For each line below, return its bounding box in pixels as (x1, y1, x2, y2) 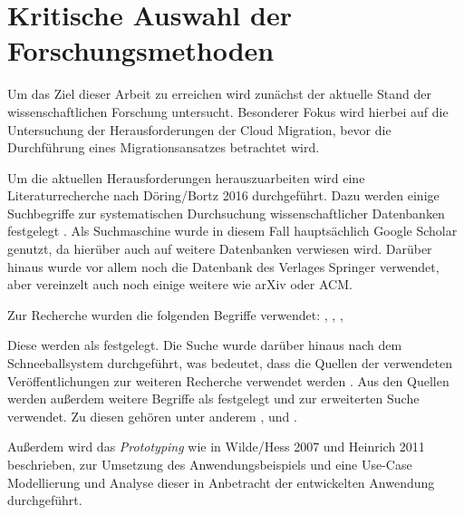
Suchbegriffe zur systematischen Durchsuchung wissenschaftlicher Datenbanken (7, 203, 445, 222)
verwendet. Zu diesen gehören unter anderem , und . (7, 406, 297, 425)
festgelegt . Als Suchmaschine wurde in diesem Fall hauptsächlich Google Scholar (7, 221, 458, 240)
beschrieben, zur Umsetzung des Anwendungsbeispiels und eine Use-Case (7, 455, 412, 473)
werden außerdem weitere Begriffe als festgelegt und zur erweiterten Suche (7, 389, 420, 408)
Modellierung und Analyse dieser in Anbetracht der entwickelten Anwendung (7, 472, 435, 491)
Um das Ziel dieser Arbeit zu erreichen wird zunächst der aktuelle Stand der (7, 84, 431, 103)
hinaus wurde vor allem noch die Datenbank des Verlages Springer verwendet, (7, 257, 440, 276)
